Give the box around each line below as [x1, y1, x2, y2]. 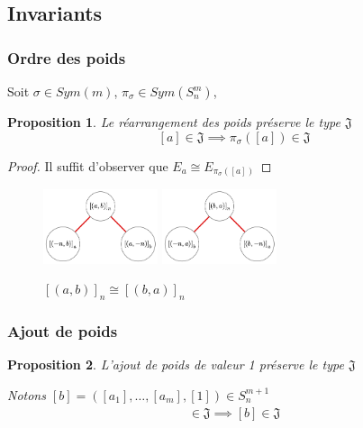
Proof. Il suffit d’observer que [7, 156, 168, 175]
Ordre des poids [7, 46, 126, 68]
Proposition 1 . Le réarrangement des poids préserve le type [7, 113, 340, 131]
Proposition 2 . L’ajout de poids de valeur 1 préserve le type [7, 355, 344, 374]
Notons [7, 385, 46, 404]
